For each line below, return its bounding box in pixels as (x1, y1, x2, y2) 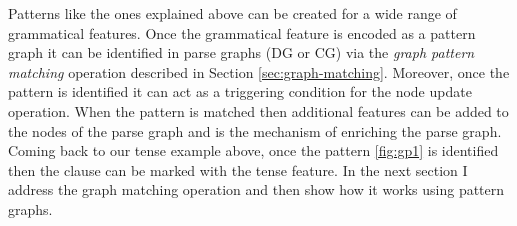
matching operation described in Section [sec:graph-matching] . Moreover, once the (8, 61, 510, 82)
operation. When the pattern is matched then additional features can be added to (8, 100, 509, 121)
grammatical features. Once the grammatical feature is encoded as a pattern (8, 22, 476, 43)
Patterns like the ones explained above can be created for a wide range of (8, 3, 457, 23)
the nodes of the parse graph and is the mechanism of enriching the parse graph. (8, 120, 502, 141)
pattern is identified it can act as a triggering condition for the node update (8, 81, 472, 102)
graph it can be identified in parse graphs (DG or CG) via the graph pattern (8, 42, 475, 63)
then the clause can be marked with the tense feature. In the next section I (8, 159, 468, 180)
